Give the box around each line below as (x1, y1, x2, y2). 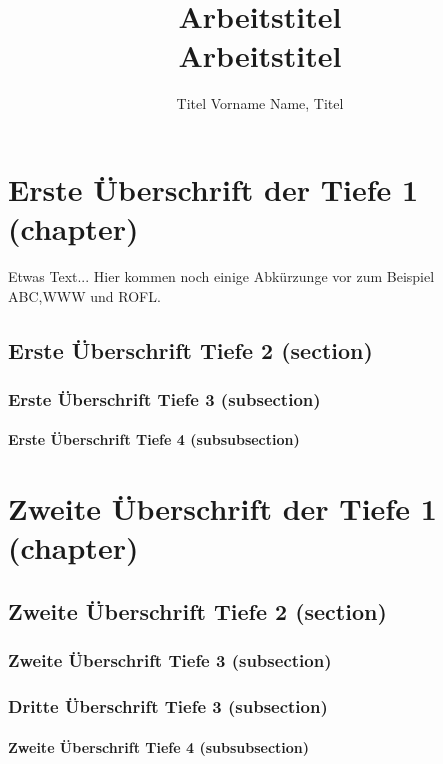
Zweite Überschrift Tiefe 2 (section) (8, 595, 387, 626)
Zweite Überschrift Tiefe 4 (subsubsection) (8, 736, 310, 757)
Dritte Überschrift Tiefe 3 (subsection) (8, 694, 328, 719)
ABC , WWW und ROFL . (8, 285, 161, 306)
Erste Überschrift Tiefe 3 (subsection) (8, 386, 321, 411)
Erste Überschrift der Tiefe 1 (8, 168, 419, 209)
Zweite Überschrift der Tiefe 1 (8, 488, 437, 529)
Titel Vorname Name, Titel (176, 93, 344, 114)
